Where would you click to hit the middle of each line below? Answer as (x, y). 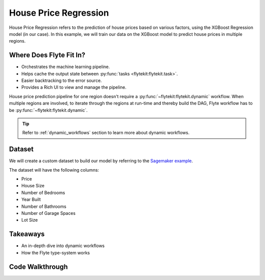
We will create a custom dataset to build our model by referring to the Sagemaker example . (101, 161)
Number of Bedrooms (43, 192)
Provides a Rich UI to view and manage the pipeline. (74, 87)
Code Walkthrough (39, 267)
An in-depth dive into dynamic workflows (63, 246)
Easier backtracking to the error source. (62, 80)
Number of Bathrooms (44, 206)
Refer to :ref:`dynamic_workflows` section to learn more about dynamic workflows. (106, 133)
